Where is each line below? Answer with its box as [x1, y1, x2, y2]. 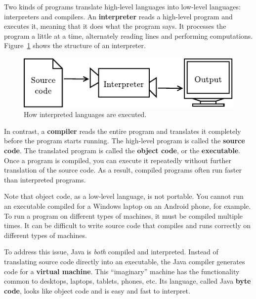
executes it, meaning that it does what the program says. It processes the [4, 21, 226, 31]
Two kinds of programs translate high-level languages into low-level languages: [4, 1, 241, 11]
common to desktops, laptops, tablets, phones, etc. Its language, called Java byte [4, 276, 251, 286]
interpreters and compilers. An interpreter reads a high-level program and [4, 11, 233, 21]
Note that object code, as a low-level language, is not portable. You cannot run [4, 191, 244, 201]
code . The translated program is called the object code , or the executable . [4, 145, 240, 156]
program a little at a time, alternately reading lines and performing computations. [4, 30, 253, 41]
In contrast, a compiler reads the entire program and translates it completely [4, 125, 241, 136]
